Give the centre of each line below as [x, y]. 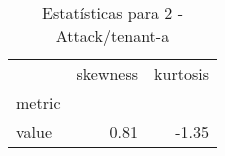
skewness [107, 73]
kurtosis [181, 73]
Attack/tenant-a [112, 35]
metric [38, 102]
